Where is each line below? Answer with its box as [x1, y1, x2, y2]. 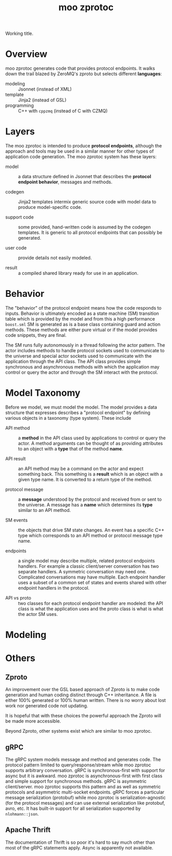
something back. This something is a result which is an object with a [18, 470, 163, 477]
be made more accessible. [5, 718, 61, 724]
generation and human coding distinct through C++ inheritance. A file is [5, 692, 157, 698]
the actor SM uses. [18, 611, 58, 617]
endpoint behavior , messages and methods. [18, 179, 113, 185]
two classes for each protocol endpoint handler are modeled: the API [18, 600, 163, 606]
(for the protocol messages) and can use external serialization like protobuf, [5, 800, 165, 806]
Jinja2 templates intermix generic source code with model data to [18, 199, 157, 205]
